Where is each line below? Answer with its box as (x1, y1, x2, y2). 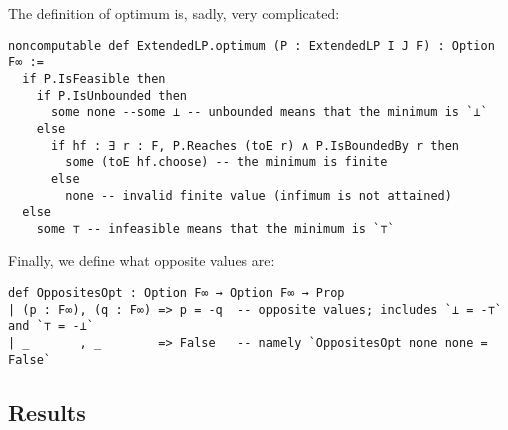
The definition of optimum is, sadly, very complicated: (8, 3, 340, 23)
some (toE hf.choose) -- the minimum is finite (65, 155, 388, 170)
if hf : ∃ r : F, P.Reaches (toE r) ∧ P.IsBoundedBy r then (50, 138, 460, 153)
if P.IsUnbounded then (36, 88, 187, 103)
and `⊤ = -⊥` (8, 319, 94, 334)
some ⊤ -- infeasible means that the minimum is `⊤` (36, 221, 395, 236)
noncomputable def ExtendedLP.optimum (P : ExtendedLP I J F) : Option (8, 38, 495, 53)
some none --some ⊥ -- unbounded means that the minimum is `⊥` (50, 105, 488, 120)
